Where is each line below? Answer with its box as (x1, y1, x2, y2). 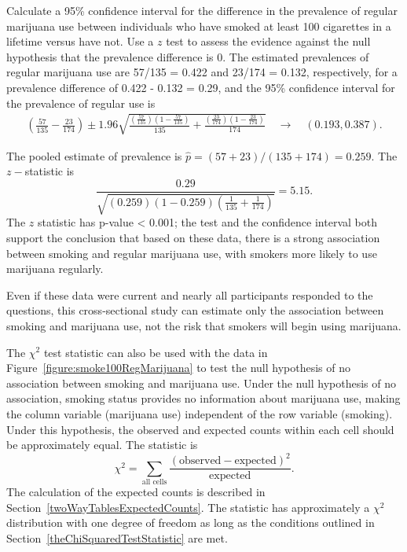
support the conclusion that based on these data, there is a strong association (6, 229, 380, 245)
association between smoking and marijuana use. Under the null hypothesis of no (6, 374, 397, 391)
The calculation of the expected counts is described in (6, 483, 266, 499)
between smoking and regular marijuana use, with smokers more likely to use (6, 245, 377, 261)
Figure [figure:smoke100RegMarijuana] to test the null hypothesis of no (6, 359, 350, 376)
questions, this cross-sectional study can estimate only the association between (6, 302, 384, 318)
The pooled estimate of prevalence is (6, 147, 182, 164)
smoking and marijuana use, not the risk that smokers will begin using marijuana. (6, 317, 401, 333)
